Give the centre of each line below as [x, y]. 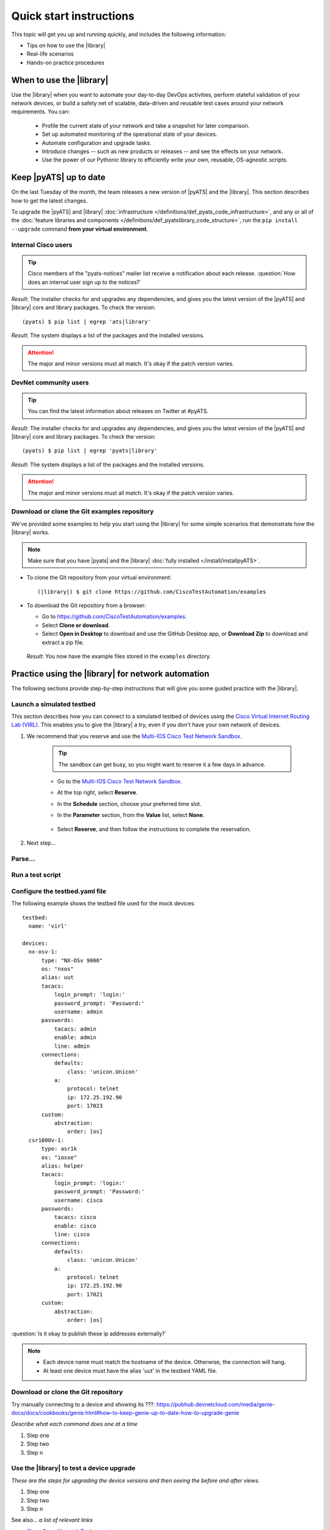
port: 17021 [85, 1294]
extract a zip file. [63, 642]
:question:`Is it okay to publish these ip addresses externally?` [89, 1334]
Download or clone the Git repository [67, 1392]
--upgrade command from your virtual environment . [80, 229]
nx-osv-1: [43, 952]
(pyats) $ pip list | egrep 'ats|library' [87, 322]
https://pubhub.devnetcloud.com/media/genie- [215, 1404]
